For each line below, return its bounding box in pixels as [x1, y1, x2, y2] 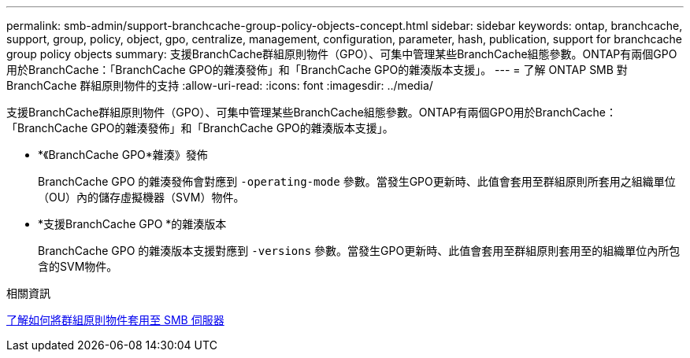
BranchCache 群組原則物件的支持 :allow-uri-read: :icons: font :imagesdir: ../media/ [6, 79, 433, 92]
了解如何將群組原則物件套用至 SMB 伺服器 [6, 313, 224, 327]
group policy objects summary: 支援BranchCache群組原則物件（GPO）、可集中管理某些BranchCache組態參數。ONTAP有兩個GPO [6, 47, 677, 61]
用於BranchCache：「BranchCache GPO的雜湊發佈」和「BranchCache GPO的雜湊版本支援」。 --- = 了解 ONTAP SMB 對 [6, 63, 628, 76]
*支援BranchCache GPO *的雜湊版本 [38, 217, 227, 231]
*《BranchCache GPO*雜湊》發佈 [38, 148, 208, 161]
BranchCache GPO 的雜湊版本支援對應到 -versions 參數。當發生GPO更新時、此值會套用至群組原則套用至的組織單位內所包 [38, 244, 681, 257]
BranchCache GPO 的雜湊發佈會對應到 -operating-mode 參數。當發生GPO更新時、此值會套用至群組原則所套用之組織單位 [38, 175, 676, 188]
